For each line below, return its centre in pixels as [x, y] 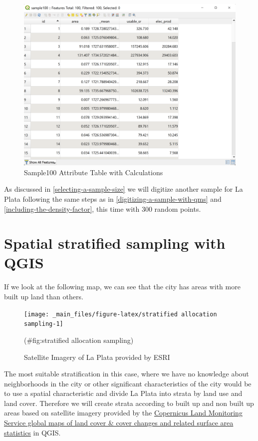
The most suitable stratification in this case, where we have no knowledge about [127, 374]
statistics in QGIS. [32, 432]
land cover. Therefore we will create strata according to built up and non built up [129, 403]
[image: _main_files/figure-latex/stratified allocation [121, 314]
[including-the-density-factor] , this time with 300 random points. [103, 208]
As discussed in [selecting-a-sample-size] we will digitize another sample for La [124, 189]
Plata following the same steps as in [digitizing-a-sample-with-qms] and [113, 198]
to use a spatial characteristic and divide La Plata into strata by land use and [123, 393]
